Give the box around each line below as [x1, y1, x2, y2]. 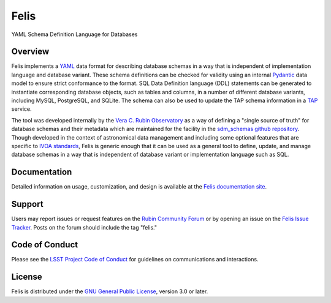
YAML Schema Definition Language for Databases [11, 31, 138, 38]
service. [11, 105, 32, 113]
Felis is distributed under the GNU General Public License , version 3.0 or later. [11, 288, 208, 295]
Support [11, 199, 44, 209]
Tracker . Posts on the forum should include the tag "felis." [11, 223, 158, 231]
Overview [11, 47, 50, 57]
